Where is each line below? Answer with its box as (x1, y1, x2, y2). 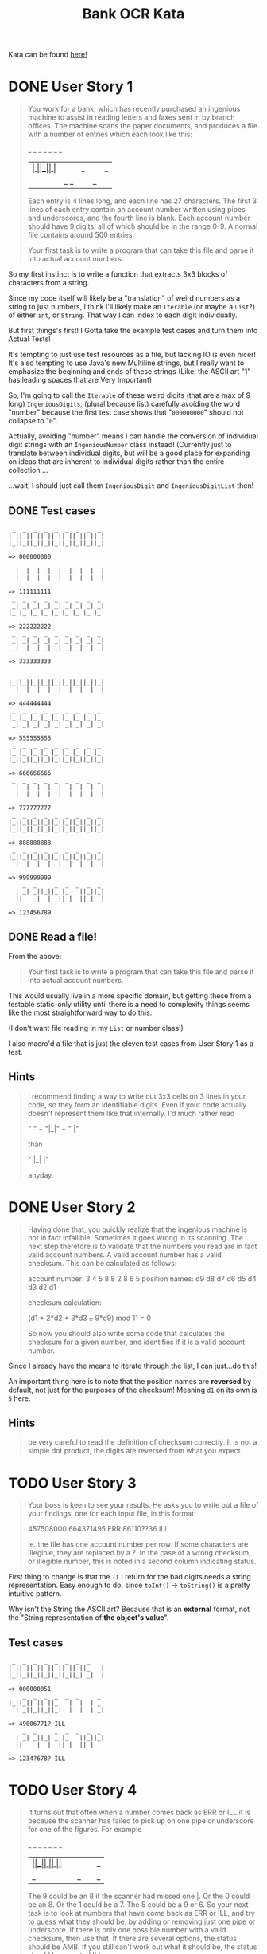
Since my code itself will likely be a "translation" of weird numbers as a (8, 293, 241, 303)
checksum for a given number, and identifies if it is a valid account (27, 1337, 246, 1347)
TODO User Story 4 (8, 1781, 137, 1799)
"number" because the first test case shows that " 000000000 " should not (8, 407, 244, 417)
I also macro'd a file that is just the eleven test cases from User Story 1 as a (8, 1038, 254, 1048)
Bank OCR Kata (82, 5, 185, 23)
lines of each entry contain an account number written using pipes (27, 205, 246, 214)
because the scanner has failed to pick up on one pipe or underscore (27, 1816, 254, 1826)
